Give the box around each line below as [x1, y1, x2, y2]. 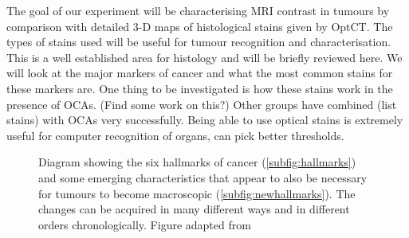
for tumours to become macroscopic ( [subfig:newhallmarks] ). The [38, 185, 356, 201]
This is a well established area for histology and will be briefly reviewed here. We [6, 49, 403, 65]
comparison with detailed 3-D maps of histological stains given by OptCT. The [6, 18, 393, 34]
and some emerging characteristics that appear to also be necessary [38, 169, 368, 185]
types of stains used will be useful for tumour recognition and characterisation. [6, 33, 391, 50]
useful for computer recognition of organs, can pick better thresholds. [6, 127, 344, 143]
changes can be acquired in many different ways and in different [38, 201, 350, 217]
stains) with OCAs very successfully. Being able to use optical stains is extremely [6, 111, 403, 128]
